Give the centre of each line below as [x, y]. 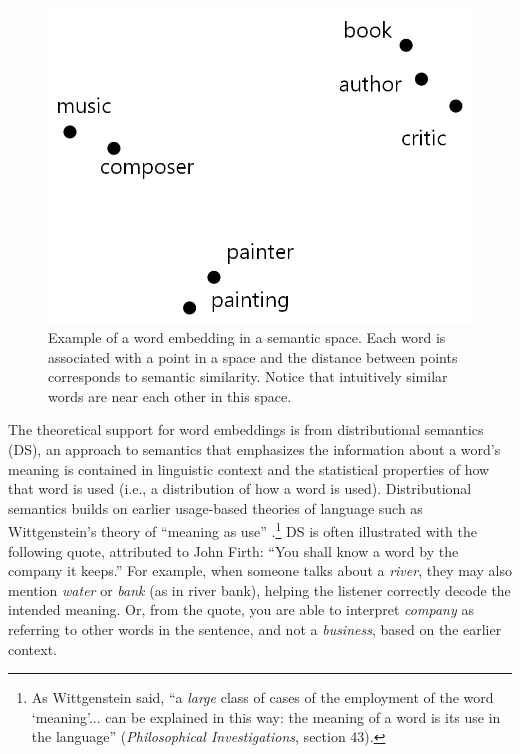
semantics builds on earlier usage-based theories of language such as [215, 507]
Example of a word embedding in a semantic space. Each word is [247, 337]
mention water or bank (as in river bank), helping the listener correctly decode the [259, 589]
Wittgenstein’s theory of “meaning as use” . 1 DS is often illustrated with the [242, 530]
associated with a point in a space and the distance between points [253, 356]
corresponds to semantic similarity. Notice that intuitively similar [248, 376]
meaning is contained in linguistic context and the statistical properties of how [249, 468]
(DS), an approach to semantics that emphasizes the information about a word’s [254, 449]
